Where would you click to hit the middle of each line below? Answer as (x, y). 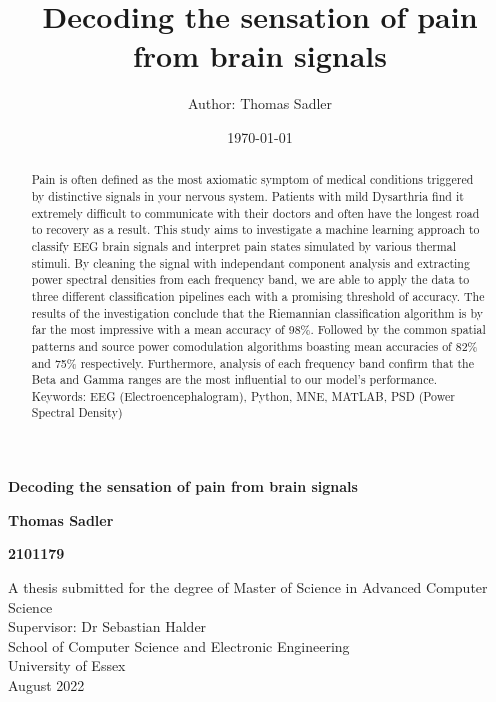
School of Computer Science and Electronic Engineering (179, 645)
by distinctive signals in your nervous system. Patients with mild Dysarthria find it (247, 195)
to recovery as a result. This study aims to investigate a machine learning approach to (255, 229)
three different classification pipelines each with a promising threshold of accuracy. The (258, 295)
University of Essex (67, 665)
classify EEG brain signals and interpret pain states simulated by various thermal (244, 245)
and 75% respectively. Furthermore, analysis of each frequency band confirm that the (252, 362)
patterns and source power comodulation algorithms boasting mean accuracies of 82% (254, 345)
